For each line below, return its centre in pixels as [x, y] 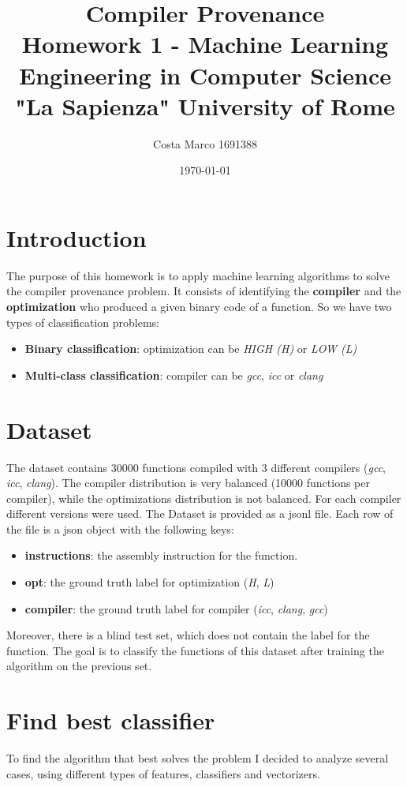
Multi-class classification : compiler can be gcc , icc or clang [174, 375]
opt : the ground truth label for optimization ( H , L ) [149, 582]
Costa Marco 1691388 [205, 143]
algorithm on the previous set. [79, 666]
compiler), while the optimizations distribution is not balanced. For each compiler [204, 498]
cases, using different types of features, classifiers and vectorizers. [163, 773]
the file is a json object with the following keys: [120, 528]
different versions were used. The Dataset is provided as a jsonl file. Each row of [200, 513]
